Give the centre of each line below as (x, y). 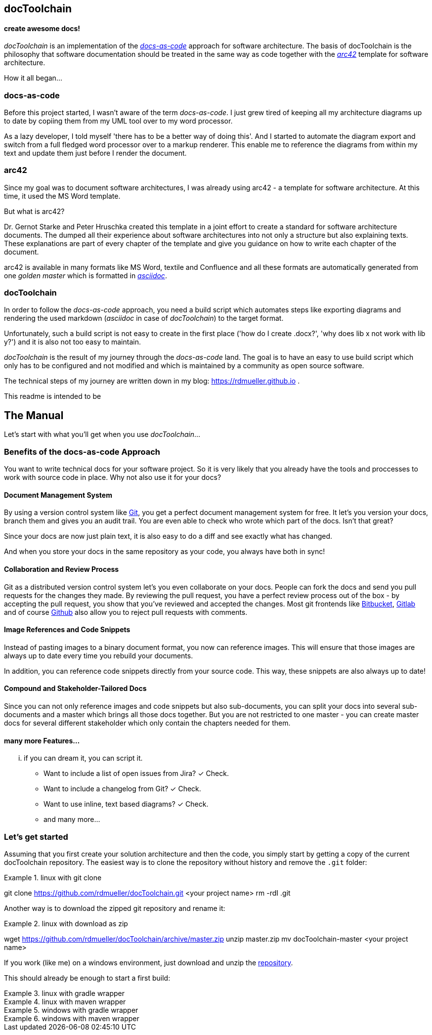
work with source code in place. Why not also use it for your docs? (113, 477)
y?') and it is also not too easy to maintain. (72, 342)
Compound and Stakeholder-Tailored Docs (75, 689)
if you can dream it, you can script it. (83, 758)
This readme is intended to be (53, 396)
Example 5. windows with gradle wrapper (71, 1010)
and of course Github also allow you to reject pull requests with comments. (126, 612)
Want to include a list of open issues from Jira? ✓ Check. (136, 774)
